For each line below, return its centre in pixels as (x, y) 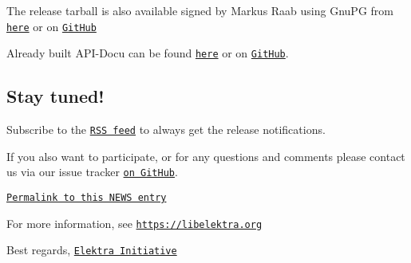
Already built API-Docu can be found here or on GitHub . (148, 53)
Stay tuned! (55, 96)
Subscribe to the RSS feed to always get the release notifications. (166, 130)
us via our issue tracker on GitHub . (92, 172)
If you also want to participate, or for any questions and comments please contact (206, 156)
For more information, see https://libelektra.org (134, 223)
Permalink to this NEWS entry (87, 198)
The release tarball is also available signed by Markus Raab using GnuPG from (200, 10)
